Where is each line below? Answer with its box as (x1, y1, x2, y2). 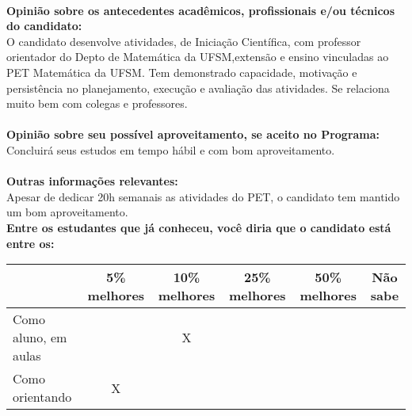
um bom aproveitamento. (6, 204, 128, 220)
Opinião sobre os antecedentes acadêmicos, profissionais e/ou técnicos (6, 2, 395, 18)
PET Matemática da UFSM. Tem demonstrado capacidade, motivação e (6, 63, 357, 80)
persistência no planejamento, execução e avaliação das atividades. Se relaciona (6, 79, 390, 96)
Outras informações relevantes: (6, 173, 178, 189)
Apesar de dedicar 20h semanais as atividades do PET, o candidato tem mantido (6, 188, 400, 204)
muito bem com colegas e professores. (6, 95, 188, 112)
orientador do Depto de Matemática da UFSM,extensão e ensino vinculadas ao (6, 48, 389, 65)
